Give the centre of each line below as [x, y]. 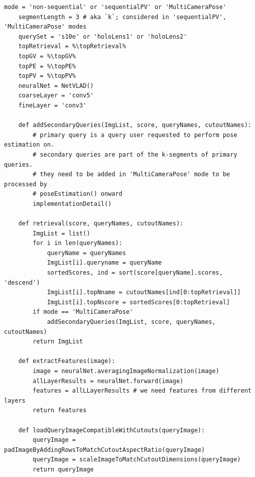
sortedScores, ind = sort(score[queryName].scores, [135, 273]
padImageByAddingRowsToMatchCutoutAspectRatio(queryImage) [104, 450]
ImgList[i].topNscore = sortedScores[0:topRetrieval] [139, 302]
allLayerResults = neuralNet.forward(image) [108, 381]
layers [15, 400]
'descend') [22, 282]
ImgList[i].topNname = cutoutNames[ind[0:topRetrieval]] [144, 292]
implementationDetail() [72, 204]
